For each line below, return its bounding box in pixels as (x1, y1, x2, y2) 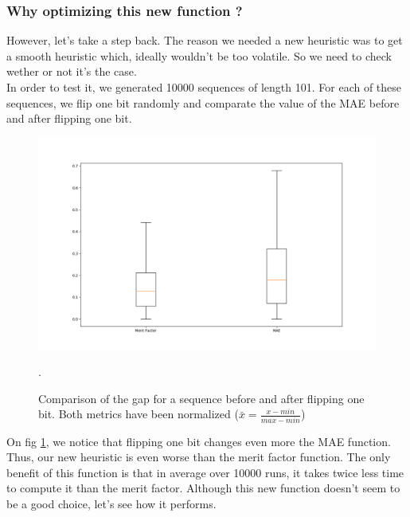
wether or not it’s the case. (6, 63, 137, 80)
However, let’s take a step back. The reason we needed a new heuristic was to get (6, 32, 403, 49)
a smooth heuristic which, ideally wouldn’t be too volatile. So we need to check (6, 47, 392, 64)
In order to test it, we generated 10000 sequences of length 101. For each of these (6, 79, 402, 95)
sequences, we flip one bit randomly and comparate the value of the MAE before (6, 94, 400, 111)
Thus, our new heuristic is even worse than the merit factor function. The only (6, 448, 391, 465)
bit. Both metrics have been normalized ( (38, 405, 239, 422)
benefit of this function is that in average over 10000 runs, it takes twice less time (6, 464, 404, 480)
